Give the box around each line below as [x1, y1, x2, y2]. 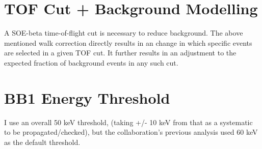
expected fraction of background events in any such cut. [4, 57, 178, 68]
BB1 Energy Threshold [4, 87, 170, 108]
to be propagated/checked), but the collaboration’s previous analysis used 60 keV [4, 127, 258, 137]
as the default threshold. [4, 136, 81, 147]
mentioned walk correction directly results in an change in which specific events [4, 37, 252, 48]
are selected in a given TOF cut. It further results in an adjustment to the [4, 47, 237, 58]
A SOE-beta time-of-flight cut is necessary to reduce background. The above [4, 27, 243, 38]
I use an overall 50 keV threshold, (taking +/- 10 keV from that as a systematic [4, 116, 253, 127]
